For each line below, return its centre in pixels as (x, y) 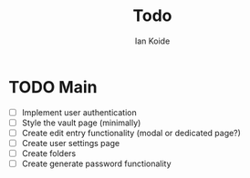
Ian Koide (152, 41)
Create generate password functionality (96, 163)
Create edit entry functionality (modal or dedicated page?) (131, 133)
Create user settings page (71, 143)
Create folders (49, 153)
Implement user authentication (79, 112)
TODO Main (53, 87)
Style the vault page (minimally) (81, 123)
